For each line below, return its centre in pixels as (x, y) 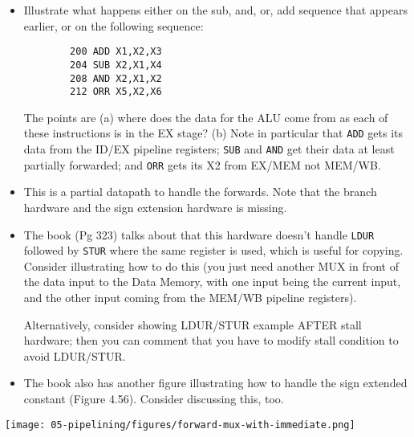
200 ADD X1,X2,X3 (116, 52)
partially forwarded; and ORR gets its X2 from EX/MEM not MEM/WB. (202, 164)
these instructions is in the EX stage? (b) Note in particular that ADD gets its (213, 133)
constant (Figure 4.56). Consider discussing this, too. (154, 399)
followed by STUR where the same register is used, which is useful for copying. (213, 250)
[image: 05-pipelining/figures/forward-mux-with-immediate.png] (180, 425)
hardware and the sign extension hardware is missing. (155, 207)
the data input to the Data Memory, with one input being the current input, (212, 282)
